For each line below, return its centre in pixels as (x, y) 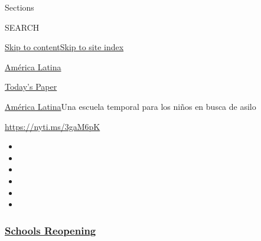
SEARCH (22, 27)
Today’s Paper (31, 87)
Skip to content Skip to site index (64, 47)
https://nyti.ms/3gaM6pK (53, 126)
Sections (19, 7)
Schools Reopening (50, 230)
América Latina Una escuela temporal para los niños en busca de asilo (130, 106)
